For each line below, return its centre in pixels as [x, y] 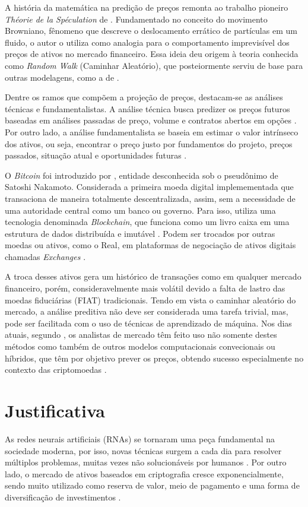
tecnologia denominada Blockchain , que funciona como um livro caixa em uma [147, 222]
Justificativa [55, 410]
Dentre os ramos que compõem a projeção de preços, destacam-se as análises [144, 97]
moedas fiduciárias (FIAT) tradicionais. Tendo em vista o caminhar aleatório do [150, 300]
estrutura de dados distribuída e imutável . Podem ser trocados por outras [140, 233]
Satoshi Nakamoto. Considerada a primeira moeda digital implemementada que [149, 187]
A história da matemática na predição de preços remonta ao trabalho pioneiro [147, 7]
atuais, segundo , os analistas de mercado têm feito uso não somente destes [141, 335]
